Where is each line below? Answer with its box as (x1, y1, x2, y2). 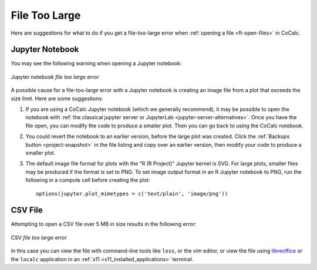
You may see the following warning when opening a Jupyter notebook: (11, 60, 182, 67)
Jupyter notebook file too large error (11, 73, 99, 80)
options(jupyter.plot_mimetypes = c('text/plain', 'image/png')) (36, 190, 228, 197)
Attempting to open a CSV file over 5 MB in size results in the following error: (11, 221, 197, 228)
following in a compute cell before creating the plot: (25, 177, 150, 184)
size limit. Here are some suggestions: (11, 95, 103, 102)
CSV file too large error (11, 234, 67, 241)
